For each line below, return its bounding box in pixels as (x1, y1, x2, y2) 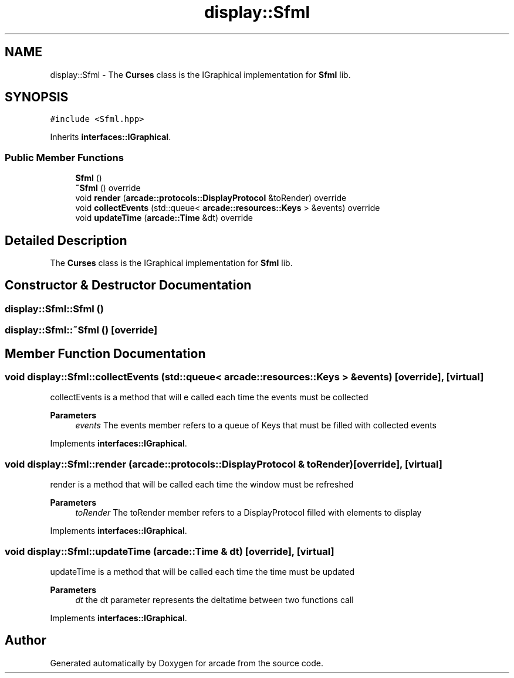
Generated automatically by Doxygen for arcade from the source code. (50, 657, 323, 668)
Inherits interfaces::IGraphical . (50, 132, 171, 142)
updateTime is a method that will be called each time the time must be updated (50, 566, 355, 577)
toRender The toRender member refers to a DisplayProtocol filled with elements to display (75, 507, 422, 518)
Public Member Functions (5, 151, 124, 163)
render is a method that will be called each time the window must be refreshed (50, 479, 354, 490)
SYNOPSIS (5, 90, 69, 105)
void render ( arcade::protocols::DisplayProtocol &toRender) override (75, 193, 347, 203)
